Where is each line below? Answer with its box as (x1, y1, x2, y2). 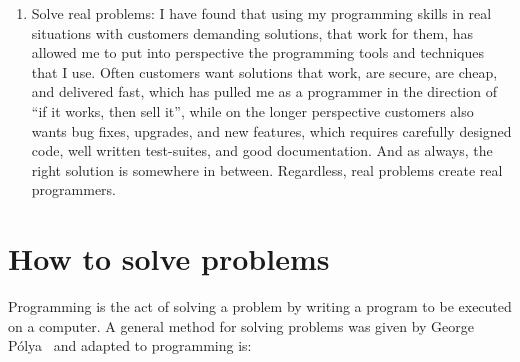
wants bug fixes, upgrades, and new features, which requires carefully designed (31, 120, 512, 141)
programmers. (31, 179, 116, 200)
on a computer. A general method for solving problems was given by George (8, 315, 475, 336)
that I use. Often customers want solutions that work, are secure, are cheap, (31, 61, 498, 82)
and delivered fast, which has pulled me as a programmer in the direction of (31, 81, 497, 102)
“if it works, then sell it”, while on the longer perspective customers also (31, 100, 474, 121)
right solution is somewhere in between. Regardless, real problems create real (31, 159, 503, 180)
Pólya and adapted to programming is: (8, 335, 252, 356)
